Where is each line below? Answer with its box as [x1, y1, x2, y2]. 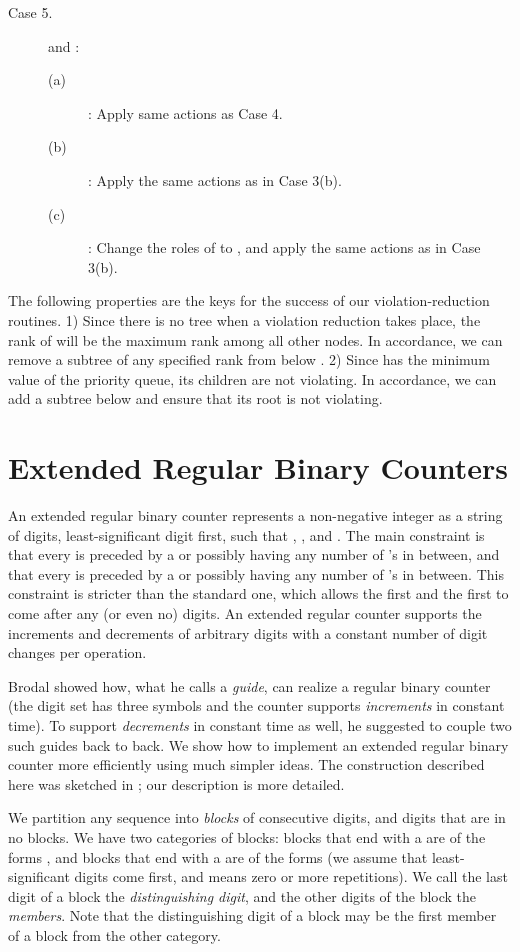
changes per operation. [8, 642, 147, 663]
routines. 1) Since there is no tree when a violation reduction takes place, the [8, 309, 481, 330]
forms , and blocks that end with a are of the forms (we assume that [8, 846, 428, 867]
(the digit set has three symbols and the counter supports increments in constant [8, 695, 505, 716]
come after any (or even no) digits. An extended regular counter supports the [8, 603, 482, 623]
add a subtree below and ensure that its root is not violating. [8, 388, 383, 409]
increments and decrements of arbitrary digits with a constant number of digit [8, 622, 488, 643]
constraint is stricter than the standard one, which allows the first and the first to [8, 583, 509, 604]
